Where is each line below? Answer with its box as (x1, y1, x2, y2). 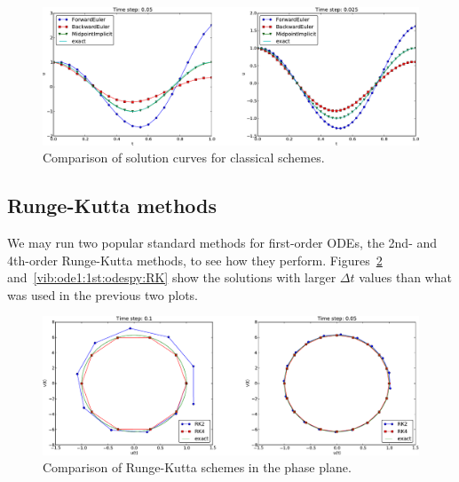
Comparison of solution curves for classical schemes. (43, 148, 325, 167)
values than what (359, 268, 452, 287)
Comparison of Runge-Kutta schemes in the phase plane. (43, 458, 352, 477)
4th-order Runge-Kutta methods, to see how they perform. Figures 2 (7, 250, 383, 269)
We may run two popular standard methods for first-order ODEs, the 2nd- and (7, 233, 438, 252)
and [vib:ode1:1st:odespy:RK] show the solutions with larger (7, 268, 336, 287)
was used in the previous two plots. (7, 285, 198, 304)
